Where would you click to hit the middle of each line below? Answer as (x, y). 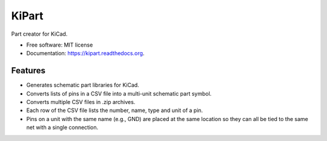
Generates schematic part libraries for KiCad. (83, 85)
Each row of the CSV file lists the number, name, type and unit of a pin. (114, 110)
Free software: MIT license (60, 45)
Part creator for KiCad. (39, 34)
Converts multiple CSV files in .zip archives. (81, 102)
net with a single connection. (62, 128)
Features (28, 70)
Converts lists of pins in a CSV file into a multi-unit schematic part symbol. (119, 93)
